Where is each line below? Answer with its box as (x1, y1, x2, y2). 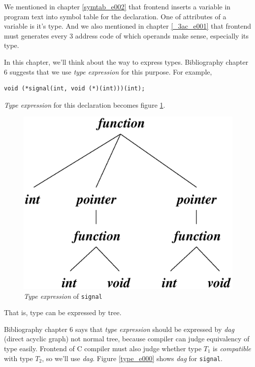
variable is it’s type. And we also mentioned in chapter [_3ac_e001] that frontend (4, 21, 252, 31)
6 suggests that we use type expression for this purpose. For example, (4, 66, 212, 77)
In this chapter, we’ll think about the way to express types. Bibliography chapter (4, 56, 249, 67)
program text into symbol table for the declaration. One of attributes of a (4, 11, 226, 21)
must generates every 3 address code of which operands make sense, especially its (4, 30, 249, 41)
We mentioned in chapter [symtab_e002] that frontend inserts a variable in (4, 1, 231, 11)
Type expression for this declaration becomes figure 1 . (4, 99, 165, 110)
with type (4, 353, 33, 363)
